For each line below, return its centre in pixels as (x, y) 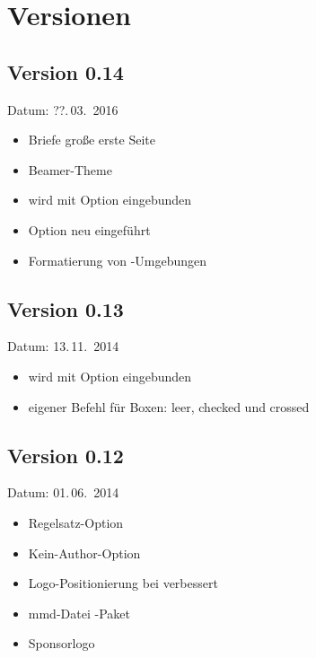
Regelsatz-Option (76, 522)
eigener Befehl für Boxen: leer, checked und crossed (169, 406)
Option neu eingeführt (89, 229)
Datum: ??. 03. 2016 (63, 109)
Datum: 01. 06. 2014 (63, 492)
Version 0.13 (66, 308)
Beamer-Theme (70, 169)
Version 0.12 (66, 455)
